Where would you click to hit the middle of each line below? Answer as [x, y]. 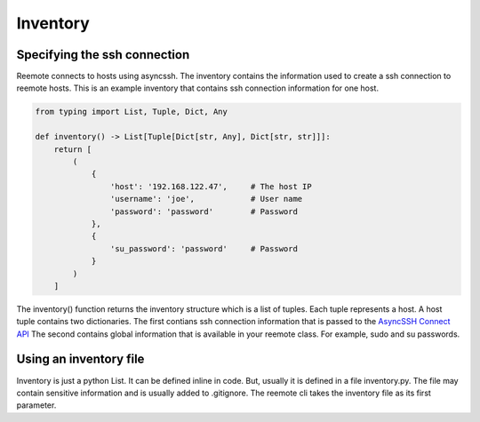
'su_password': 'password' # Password [204, 248]
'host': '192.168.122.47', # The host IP [211, 186]
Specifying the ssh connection [103, 55]
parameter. [36, 405]
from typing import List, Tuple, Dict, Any [132, 112]
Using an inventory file [80, 359]
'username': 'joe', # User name [206, 199]
